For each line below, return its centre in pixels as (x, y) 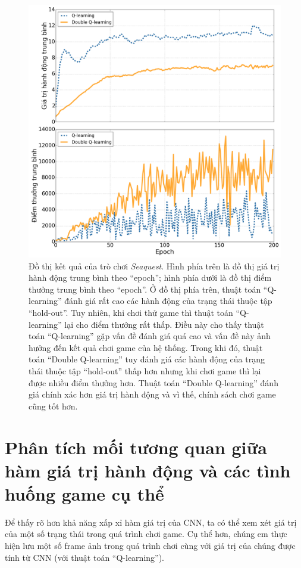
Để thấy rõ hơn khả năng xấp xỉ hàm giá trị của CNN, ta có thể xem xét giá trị (151, 522)
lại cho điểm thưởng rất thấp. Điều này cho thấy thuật (164, 324)
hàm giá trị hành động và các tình (148, 470)
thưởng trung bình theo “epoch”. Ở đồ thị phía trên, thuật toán (145, 289)
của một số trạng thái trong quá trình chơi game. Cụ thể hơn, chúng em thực (146, 534)
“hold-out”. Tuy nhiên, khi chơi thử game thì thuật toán (131, 312)
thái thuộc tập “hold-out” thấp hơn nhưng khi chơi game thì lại (145, 370)
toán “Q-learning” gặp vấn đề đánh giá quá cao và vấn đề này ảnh (150, 336)
